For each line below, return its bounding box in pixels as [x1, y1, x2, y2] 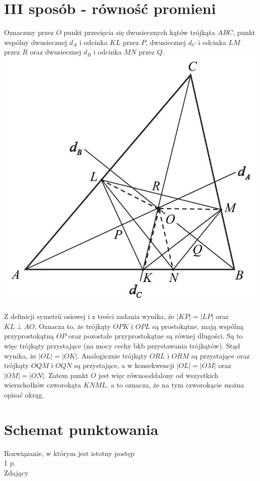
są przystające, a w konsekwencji [74, 360, 174, 370]
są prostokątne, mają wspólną [152, 320, 244, 331]
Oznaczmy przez [4, 27, 54, 37]
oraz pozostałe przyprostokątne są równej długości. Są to [68, 330, 243, 341]
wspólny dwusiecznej [4, 36, 67, 47]
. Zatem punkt [44, 369, 88, 380]
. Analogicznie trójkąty [77, 350, 147, 360]
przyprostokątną [4, 330, 54, 341]
